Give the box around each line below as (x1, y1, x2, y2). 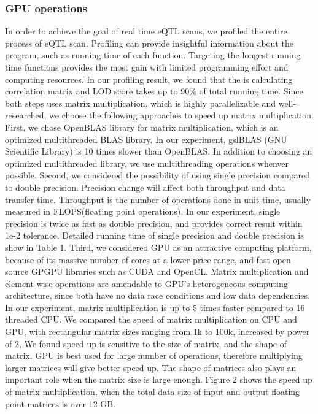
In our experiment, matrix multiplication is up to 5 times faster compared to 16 (5, 301, 305, 313)
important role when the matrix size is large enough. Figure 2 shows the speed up (5, 373, 312, 386)
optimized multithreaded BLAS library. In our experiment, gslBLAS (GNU (5, 132, 287, 145)
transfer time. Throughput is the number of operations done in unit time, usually (5, 193, 311, 205)
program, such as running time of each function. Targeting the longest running (5, 48, 301, 61)
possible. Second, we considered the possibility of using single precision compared (5, 169, 310, 182)
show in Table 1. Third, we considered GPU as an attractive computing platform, (5, 240, 312, 253)
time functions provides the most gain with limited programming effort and (5, 61, 289, 73)
